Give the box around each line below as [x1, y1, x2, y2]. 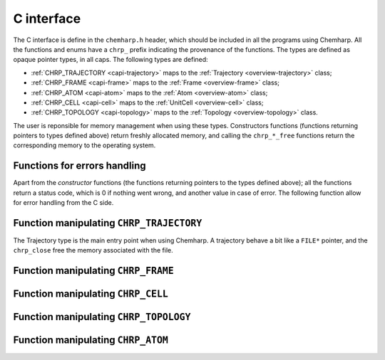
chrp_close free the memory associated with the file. [13, 246, 174, 255]
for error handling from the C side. [13, 198, 114, 207]
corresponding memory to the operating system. [13, 141, 156, 149]
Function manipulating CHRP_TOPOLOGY [13, 311, 191, 323]
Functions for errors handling [13, 160, 146, 172]
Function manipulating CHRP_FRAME [13, 265, 174, 277]
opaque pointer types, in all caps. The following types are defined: [13, 55, 208, 64]
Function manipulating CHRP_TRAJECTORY [13, 217, 202, 229]
